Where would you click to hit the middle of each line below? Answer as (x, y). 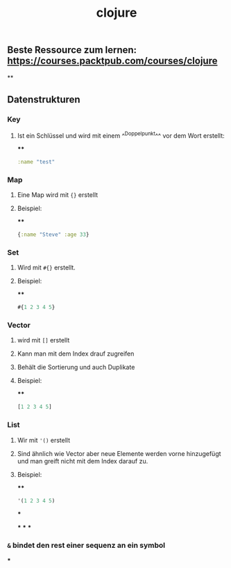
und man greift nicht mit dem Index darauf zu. (83, 461)
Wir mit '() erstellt (44, 440)
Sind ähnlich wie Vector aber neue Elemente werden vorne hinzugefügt (119, 453)
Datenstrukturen (44, 100)
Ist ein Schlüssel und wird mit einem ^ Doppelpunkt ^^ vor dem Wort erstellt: (121, 135)
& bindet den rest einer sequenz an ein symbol (86, 546)
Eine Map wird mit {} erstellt (58, 195)
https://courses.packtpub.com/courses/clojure (112, 61)
